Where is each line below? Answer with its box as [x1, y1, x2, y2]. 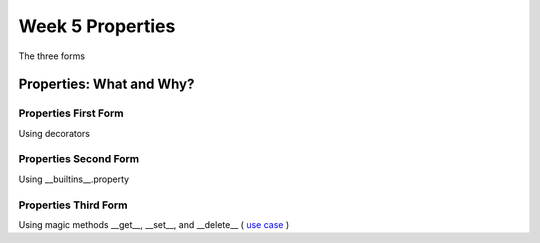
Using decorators [18, 127, 90, 139]
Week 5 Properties [18, 15, 176, 37]
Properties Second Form [18, 152, 140, 166]
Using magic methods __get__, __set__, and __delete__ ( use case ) [18, 218, 290, 230]
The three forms [18, 50, 85, 62]
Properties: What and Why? [18, 76, 195, 93]
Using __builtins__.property [18, 173, 130, 185]
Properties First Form [18, 106, 124, 120]
